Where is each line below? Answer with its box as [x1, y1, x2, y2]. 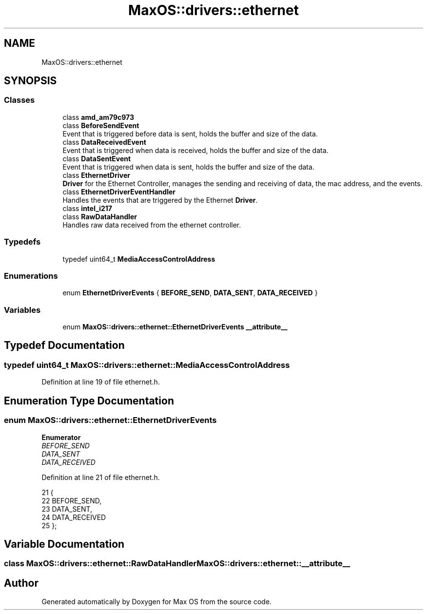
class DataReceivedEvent [62, 137, 146, 146]
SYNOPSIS [4, 75, 57, 87]
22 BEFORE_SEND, [41, 496, 102, 505]
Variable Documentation [4, 537, 125, 550]
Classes [4, 95, 35, 105]
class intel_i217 [62, 204, 112, 212]
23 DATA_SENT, [41, 504, 93, 513]
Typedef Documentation [4, 339, 125, 352]
